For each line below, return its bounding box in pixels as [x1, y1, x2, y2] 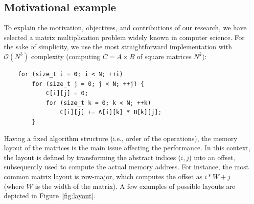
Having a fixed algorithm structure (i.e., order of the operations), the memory [4, 133, 237, 143]
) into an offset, [189, 152, 235, 162]
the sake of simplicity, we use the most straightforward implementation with [4, 41, 232, 52]
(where [4, 181, 24, 191]
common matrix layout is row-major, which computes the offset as [4, 171, 203, 181]
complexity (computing [31, 51, 101, 61]
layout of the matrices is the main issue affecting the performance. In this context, [4, 143, 251, 153]
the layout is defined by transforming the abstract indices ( [4, 152, 181, 162]
